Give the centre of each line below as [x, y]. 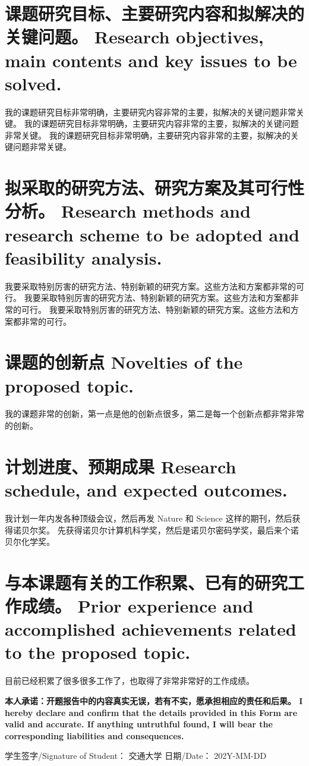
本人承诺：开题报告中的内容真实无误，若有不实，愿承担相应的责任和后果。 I [154, 701]
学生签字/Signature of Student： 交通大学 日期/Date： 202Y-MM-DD [136, 756]
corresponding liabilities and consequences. [94, 735]
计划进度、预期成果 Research [121, 466]
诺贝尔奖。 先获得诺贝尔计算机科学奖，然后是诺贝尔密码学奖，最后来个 [152, 530]
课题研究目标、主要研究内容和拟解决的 [155, 13]
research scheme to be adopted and [152, 234]
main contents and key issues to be [151, 60]
